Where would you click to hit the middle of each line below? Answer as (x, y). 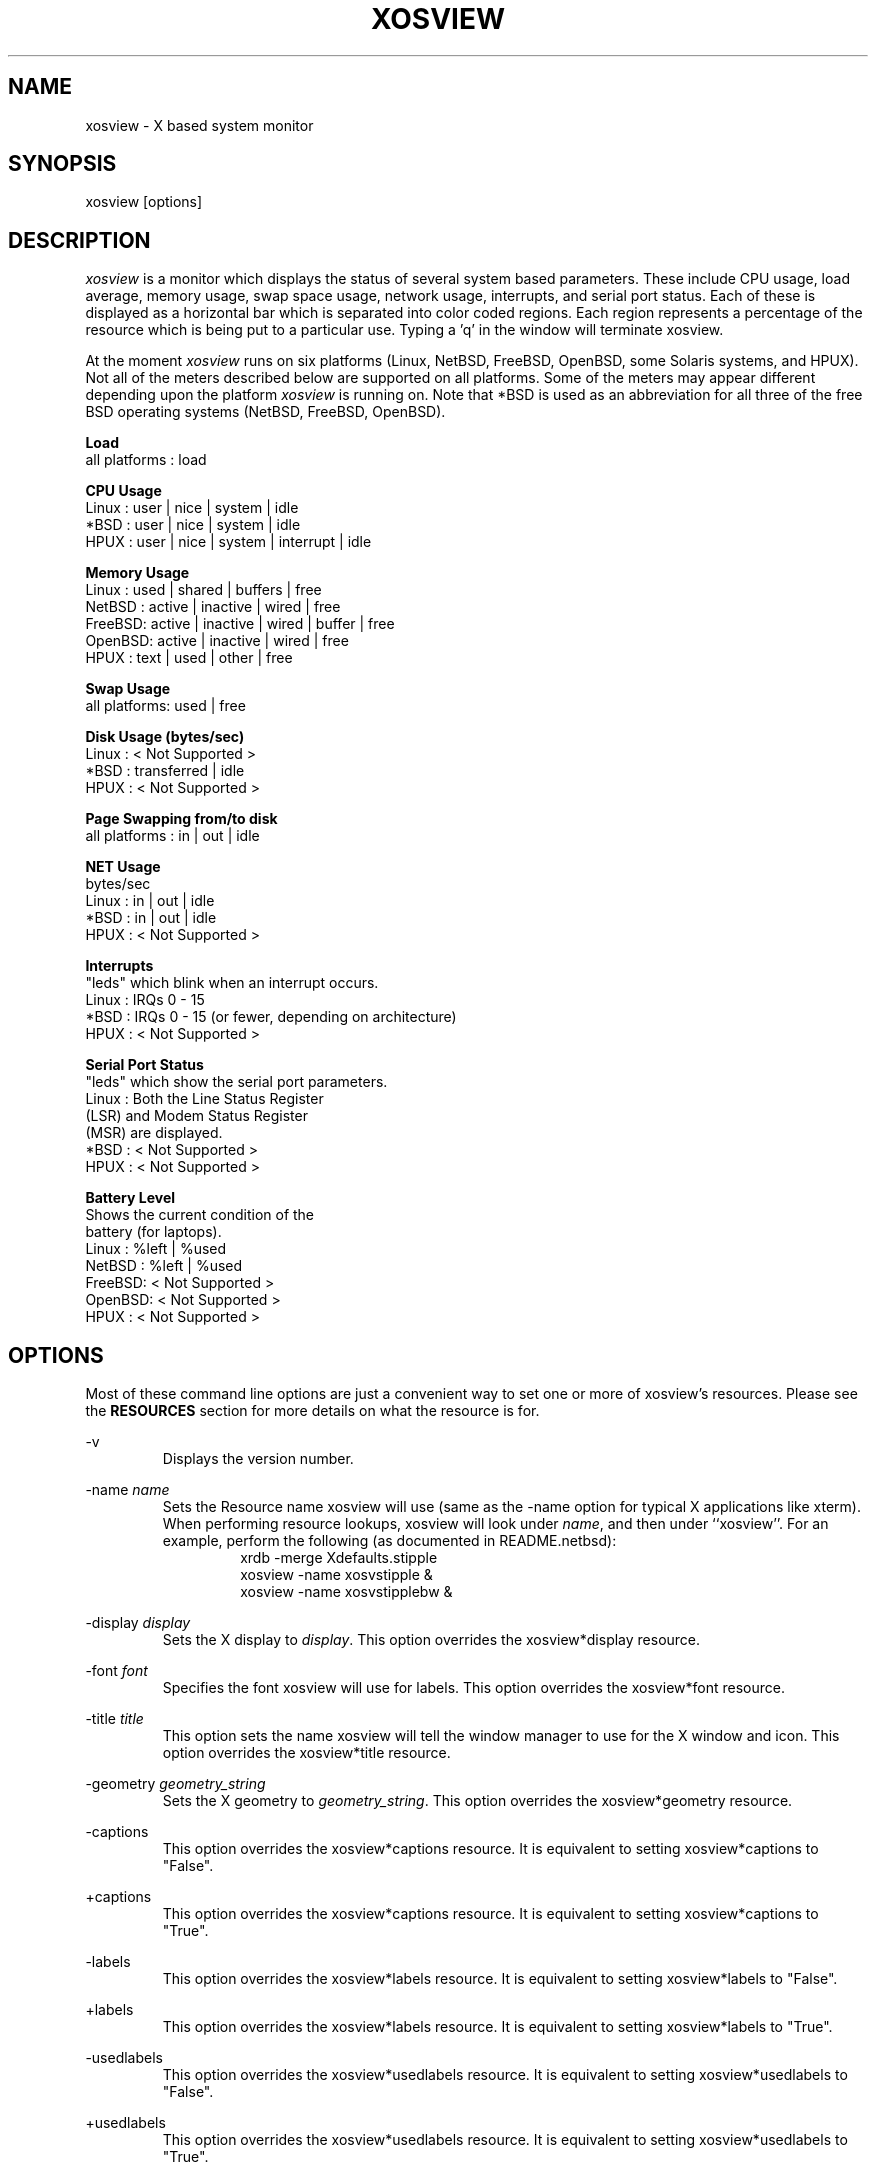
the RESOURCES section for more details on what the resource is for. (312, 1411)
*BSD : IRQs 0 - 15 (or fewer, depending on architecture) (271, 1017)
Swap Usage (128, 689)
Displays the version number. (258, 1459)
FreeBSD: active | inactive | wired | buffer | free (240, 624)
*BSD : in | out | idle (151, 918)
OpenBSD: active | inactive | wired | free (217, 641)
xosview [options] (144, 202)
